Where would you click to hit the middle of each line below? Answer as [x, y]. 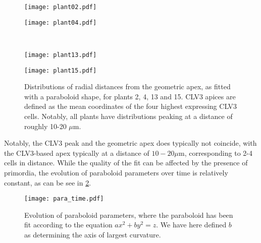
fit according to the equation [68, 225]
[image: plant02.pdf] [61, 7]
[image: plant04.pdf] [61, 22]
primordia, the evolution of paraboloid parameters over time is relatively [116, 172]
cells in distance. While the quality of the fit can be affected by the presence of [126, 163]
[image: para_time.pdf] [64, 199]
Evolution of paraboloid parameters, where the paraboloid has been [129, 215]
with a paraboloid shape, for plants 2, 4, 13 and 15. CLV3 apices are [130, 96]
